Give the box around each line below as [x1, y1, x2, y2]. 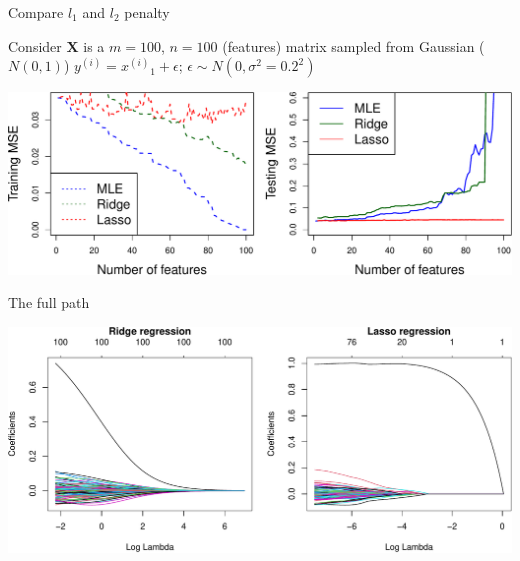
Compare [8, 2, 64, 22]
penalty [124, 2, 170, 22]
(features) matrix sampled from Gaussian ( [222, 35, 485, 56]
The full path [8, 292, 90, 313]
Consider [8, 35, 62, 56]
